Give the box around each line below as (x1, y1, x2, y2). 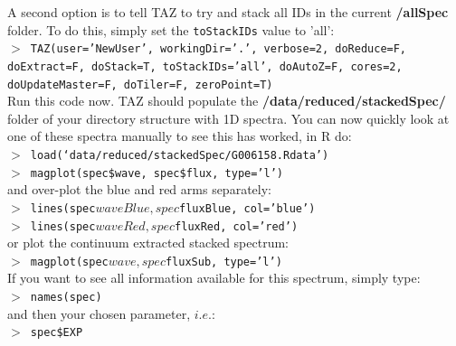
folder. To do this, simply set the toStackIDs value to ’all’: (7, 20, 335, 39)
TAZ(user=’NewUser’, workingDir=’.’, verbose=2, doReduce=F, (30, 42, 407, 56)
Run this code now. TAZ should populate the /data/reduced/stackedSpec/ (7, 91, 446, 110)
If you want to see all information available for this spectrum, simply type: (7, 268, 421, 287)
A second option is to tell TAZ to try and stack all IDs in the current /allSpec (7, 3, 449, 21)
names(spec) (30, 291, 102, 304)
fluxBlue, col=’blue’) (179, 201, 316, 215)
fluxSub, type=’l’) (165, 255, 282, 268)
